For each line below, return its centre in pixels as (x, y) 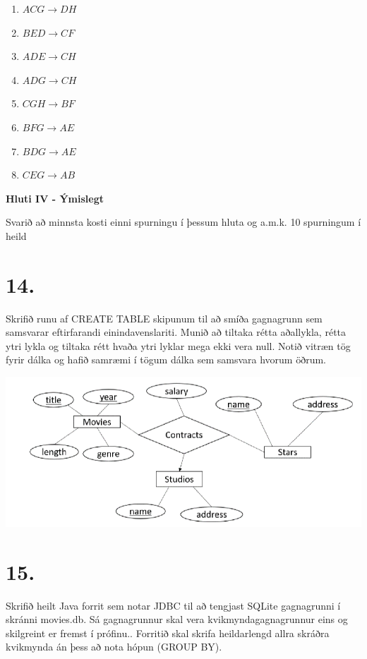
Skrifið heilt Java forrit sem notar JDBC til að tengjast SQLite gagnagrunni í (173, 605)
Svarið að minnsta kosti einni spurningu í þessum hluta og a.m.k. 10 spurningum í (183, 222)
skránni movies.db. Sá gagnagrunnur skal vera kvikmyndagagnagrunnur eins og (177, 619)
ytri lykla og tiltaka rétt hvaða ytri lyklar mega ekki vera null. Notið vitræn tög (178, 345)
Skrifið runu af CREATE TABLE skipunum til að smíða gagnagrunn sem (164, 318)
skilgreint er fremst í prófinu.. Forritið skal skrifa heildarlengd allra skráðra (168, 633)
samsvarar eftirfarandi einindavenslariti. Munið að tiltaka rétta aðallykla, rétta (176, 332)
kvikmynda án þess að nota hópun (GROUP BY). (114, 647)
